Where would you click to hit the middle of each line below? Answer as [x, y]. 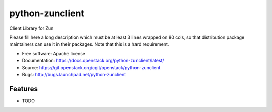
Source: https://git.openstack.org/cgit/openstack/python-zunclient [91, 67]
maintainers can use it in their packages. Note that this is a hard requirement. [89, 44]
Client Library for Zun [31, 28]
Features [23, 89]
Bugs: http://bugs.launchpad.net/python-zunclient [74, 74]
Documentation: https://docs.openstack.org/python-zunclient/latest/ [93, 61]
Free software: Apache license [54, 53]
